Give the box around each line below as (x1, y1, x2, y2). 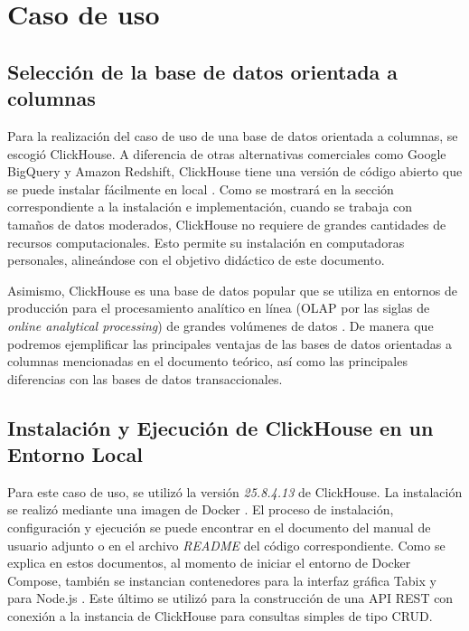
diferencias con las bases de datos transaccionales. (7, 369, 283, 388)
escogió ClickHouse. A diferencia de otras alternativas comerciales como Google (7, 144, 446, 163)
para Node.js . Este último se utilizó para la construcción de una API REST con (7, 589, 454, 607)
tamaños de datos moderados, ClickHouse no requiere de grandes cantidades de (7, 214, 446, 233)
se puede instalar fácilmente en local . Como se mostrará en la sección (7, 179, 394, 198)
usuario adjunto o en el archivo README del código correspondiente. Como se (7, 535, 446, 554)
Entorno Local (7, 440, 144, 468)
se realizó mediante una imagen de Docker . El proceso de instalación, (7, 500, 394, 519)
